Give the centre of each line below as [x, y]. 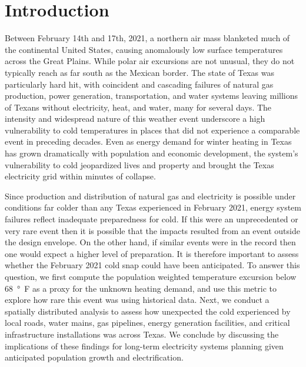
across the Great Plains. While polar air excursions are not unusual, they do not [150, 61]
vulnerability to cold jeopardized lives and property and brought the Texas [139, 164]
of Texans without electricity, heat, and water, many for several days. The [138, 107]
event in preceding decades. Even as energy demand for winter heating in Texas [148, 141]
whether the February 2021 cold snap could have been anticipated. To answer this [152, 265]
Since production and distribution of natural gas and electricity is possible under [150, 196]
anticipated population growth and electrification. [94, 357]
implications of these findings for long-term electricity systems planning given [144, 346]
